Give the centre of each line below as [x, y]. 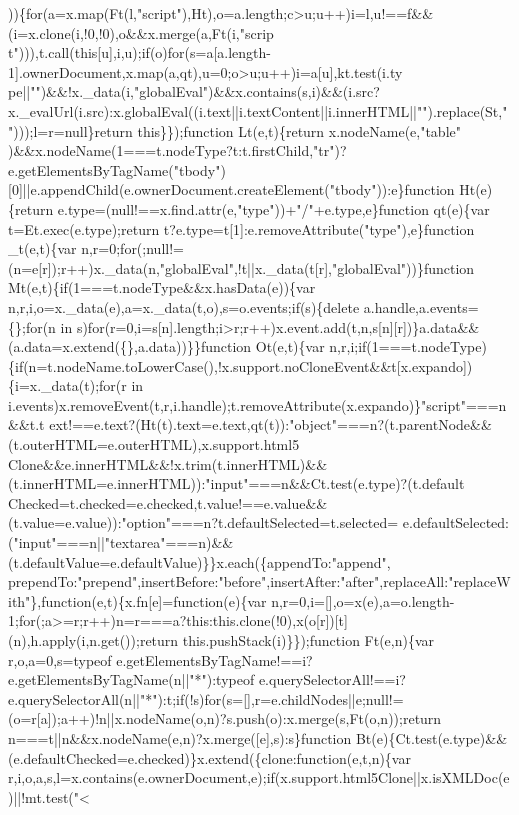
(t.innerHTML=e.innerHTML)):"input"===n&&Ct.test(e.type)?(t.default [236, 483]
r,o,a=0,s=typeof [60, 659]
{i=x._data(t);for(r [67, 385]
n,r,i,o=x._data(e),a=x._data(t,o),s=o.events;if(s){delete [184, 306]
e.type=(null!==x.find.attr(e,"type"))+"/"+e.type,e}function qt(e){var [273, 208]
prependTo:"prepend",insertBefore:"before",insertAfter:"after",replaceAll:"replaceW [259, 581]
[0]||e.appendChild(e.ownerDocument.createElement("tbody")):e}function [231, 189]
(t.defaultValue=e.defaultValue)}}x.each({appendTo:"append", [199, 561]
